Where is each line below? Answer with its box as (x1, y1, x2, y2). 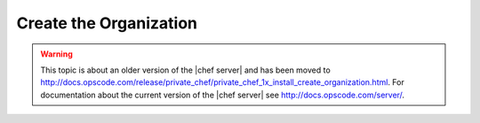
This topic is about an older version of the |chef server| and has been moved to (40, 65, 331, 75)
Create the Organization (16, 13, 197, 33)
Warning (40, 49, 73, 59)
